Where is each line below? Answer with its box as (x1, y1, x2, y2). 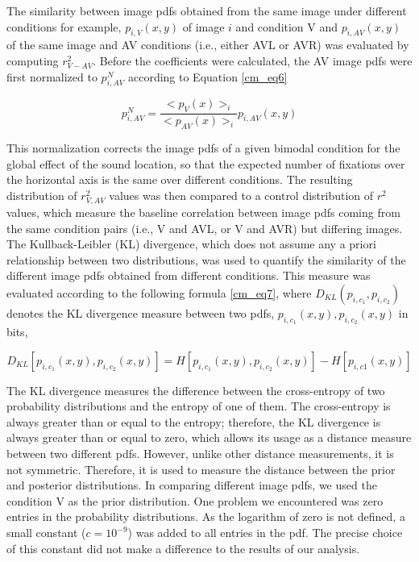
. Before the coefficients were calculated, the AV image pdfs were (93, 52, 413, 69)
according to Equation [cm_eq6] (127, 68, 288, 85)
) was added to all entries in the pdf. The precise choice (127, 524, 403, 541)
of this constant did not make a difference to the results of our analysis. (6, 539, 360, 556)
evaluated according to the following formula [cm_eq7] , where (6, 284, 312, 301)
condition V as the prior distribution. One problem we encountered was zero (6, 492, 384, 509)
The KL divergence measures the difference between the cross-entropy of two (6, 381, 385, 398)
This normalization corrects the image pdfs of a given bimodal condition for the (6, 139, 400, 156)
